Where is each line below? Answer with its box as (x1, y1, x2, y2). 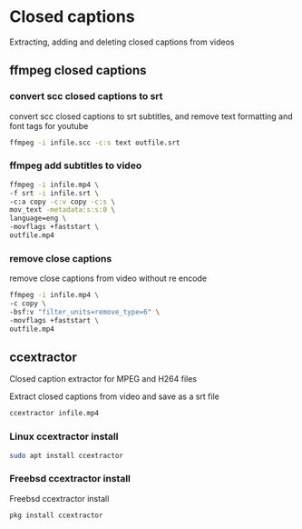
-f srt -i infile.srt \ (9, 188, 100, 197)
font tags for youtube (9, 120, 89, 131)
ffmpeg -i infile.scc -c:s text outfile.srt (9, 138, 180, 147)
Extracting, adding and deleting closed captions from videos (9, 36, 235, 47)
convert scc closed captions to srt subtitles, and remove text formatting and (9, 111, 293, 122)
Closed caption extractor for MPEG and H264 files (9, 374, 198, 384)
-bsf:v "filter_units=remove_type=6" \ (9, 307, 161, 316)
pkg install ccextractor (9, 511, 103, 520)
